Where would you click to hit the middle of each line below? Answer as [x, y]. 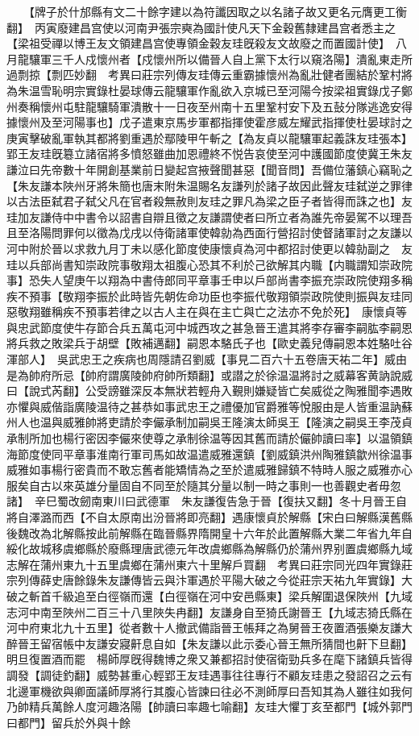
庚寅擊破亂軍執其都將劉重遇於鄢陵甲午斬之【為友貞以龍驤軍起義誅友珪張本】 [207, 137]
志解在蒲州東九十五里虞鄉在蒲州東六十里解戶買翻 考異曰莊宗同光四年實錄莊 [209, 564]
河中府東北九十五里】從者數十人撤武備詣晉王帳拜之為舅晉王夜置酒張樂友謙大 [209, 628]
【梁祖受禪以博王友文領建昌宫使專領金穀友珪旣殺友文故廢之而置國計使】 [195, 43]
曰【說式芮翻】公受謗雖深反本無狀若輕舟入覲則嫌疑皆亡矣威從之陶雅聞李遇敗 [209, 391]
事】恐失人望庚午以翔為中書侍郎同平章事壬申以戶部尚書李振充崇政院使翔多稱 [209, 280]
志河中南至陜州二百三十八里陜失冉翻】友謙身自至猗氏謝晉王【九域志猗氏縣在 [209, 611]
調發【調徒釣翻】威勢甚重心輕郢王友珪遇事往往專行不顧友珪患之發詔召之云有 [209, 674]
